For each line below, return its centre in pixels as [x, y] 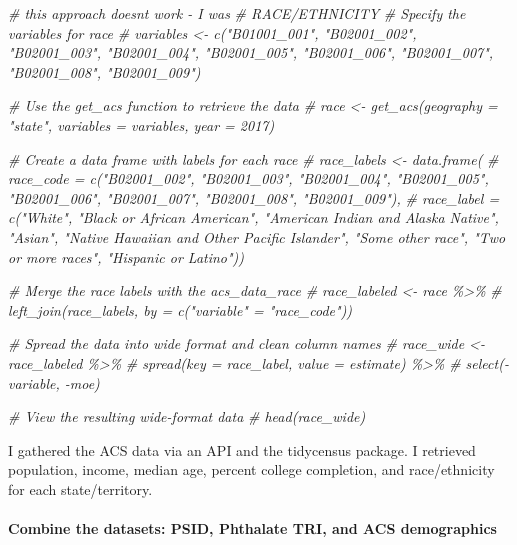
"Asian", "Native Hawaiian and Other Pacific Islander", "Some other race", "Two [257, 236]
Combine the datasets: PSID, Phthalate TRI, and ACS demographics [252, 528]
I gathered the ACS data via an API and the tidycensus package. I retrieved [242, 449]
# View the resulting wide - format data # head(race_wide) [187, 416]
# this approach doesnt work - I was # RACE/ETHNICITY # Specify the [237, 13]
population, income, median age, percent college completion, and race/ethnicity [251, 469]
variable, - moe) [54, 382]
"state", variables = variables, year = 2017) [141, 124]
